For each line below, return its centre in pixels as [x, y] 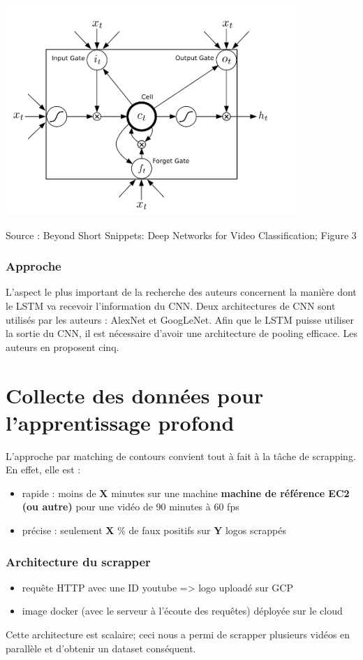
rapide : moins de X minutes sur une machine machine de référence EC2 [186, 493]
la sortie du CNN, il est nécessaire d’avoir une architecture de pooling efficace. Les [181, 333]
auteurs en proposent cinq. [62, 346]
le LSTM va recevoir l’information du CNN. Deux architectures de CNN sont [171, 306]
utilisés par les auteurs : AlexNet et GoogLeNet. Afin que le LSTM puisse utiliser [180, 319]
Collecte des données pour [135, 395]
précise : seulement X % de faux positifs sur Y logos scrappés [154, 530]
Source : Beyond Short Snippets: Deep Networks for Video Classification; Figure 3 [181, 235]
